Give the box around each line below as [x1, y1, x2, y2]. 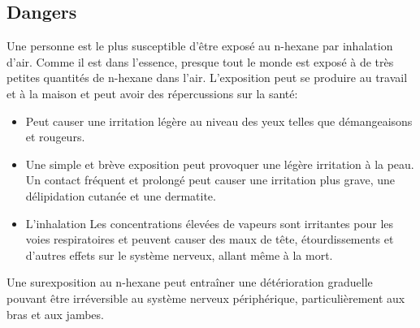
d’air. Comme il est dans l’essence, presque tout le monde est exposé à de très [6, 53, 394, 70]
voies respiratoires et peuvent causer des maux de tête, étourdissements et [25, 231, 394, 248]
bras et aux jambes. [6, 305, 104, 322]
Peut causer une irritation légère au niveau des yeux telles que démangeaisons [25, 112, 413, 129]
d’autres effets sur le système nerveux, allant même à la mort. [25, 246, 333, 263]
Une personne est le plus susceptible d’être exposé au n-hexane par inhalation [6, 37, 393, 54]
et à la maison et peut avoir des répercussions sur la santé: [6, 84, 298, 101]
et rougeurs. [25, 128, 85, 145]
